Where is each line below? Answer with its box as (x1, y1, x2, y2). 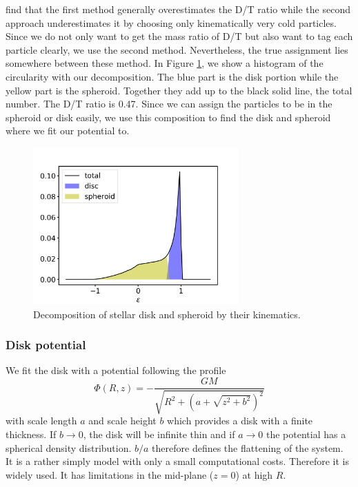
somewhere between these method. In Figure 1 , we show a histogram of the (6, 56, 324, 70)
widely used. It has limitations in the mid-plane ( (6, 467, 214, 481)
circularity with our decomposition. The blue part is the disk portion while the (6, 69, 339, 83)
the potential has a (266, 427, 346, 442)
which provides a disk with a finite (167, 413, 313, 428)
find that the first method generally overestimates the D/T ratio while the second (6, 2, 350, 16)
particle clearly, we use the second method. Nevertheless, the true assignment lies (6, 42, 348, 56)
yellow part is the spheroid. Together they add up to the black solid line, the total (6, 83, 352, 97)
